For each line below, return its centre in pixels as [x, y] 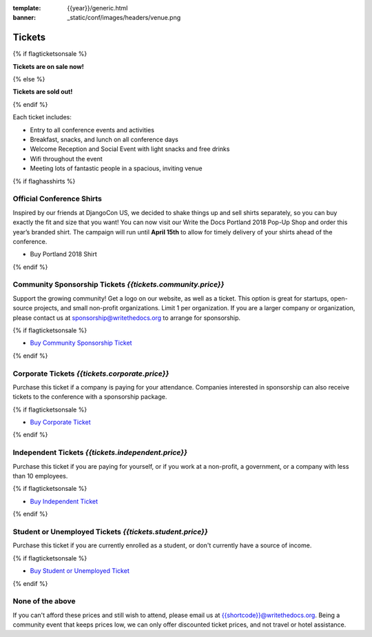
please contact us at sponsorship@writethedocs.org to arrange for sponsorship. [127, 318]
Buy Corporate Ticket [60, 422]
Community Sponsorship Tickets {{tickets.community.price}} [118, 285]
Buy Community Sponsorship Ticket [81, 343]
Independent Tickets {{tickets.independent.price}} [100, 453]
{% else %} [29, 79]
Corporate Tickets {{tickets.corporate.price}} [91, 374]
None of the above [44, 601]
